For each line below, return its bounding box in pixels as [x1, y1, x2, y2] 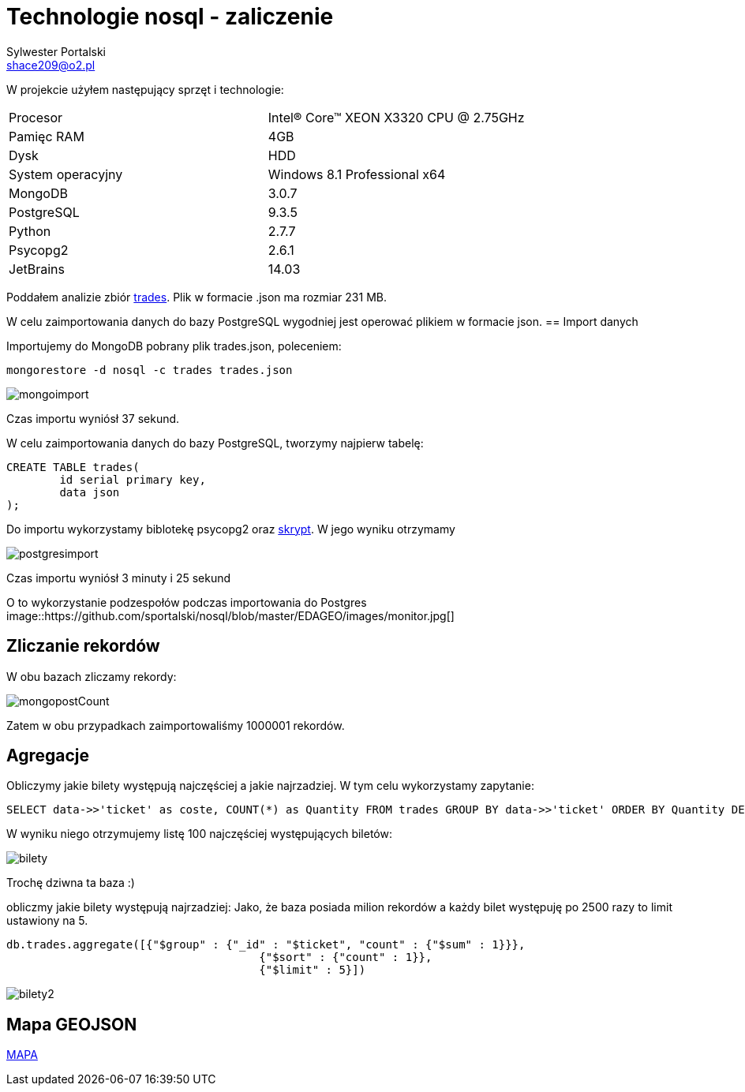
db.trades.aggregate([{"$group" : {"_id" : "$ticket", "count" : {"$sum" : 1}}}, [6, 938, 526, 952]
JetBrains [9, 260, 65, 277]
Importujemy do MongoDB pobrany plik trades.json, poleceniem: [6, 338, 342, 353]
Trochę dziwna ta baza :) [6, 876, 135, 890]
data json [59, 485, 120, 499]
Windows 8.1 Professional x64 [268, 166, 446, 182]
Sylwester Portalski [6, 44, 106, 58]
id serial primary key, [59, 473, 206, 486]
